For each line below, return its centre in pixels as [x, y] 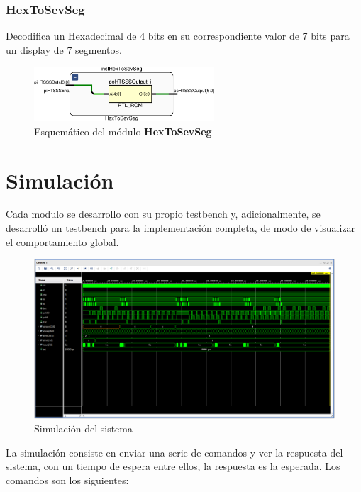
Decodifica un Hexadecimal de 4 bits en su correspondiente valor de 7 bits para [178, 36]
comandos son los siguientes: [67, 480]
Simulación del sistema [83, 429]
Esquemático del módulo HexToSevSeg [123, 131]
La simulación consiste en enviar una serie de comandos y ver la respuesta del [174, 452]
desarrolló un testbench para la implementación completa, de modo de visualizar [181, 228]
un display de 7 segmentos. [64, 49]
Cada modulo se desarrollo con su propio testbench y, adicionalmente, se [163, 214]
